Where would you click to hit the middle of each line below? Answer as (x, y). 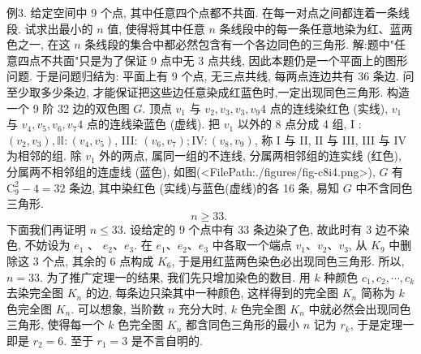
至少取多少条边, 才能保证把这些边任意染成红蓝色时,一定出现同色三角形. (195, 91)
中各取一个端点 (252, 245)
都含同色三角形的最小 (243, 324)
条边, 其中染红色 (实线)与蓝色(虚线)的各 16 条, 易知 (204, 187)
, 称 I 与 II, (283, 139)
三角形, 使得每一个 (56, 324)
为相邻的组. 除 (44, 155)
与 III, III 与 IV (367, 139)
